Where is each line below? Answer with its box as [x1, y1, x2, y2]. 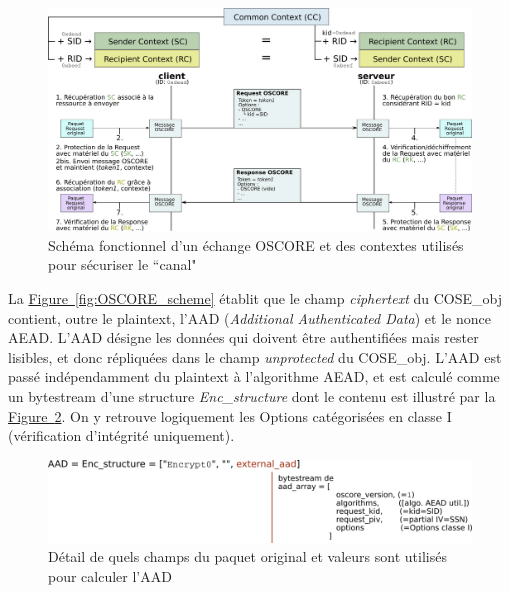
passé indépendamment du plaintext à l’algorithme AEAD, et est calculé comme [8, 366, 500, 387]
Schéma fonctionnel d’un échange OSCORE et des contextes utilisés [48, 234, 464, 255]
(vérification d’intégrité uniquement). [8, 425, 235, 446]
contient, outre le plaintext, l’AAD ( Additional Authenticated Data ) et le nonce [8, 307, 491, 328]
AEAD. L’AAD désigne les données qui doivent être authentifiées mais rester [8, 327, 479, 348]
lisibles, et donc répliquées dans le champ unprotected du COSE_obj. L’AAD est [8, 346, 502, 367]
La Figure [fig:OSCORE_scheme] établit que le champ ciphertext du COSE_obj [8, 287, 503, 308]
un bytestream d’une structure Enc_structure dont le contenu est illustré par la [8, 385, 496, 406]
